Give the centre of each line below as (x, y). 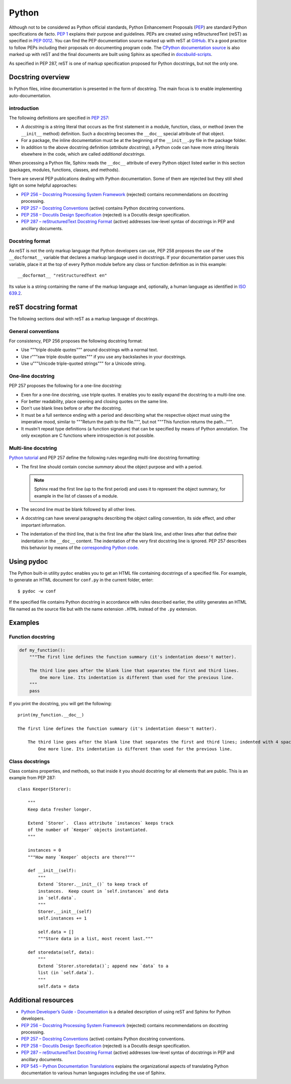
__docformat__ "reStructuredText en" (63, 275)
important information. (43, 525)
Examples (24, 623)
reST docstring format (43, 307)
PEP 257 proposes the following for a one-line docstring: (65, 386)
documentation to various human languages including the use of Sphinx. (93, 1073)
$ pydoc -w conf (37, 591)
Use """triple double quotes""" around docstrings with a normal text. (90, 350)
